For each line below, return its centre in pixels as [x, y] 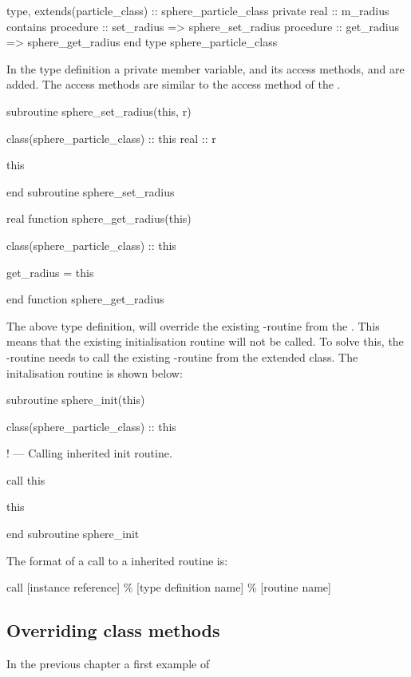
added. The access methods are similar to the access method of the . [174, 84]
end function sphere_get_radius [85, 299]
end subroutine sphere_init [73, 534]
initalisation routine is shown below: [95, 372]
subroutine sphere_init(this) [76, 400]
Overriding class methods [113, 630]
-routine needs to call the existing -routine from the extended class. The [182, 356]
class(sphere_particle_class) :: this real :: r [111, 138]
